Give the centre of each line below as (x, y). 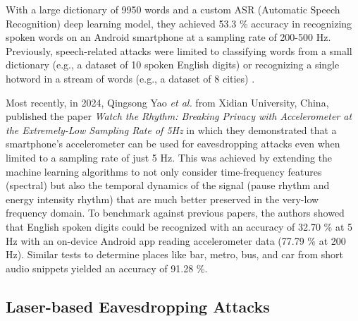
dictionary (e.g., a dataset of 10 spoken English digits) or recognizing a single (173, 65)
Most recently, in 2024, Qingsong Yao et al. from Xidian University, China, (167, 102)
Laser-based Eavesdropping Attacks (138, 306)
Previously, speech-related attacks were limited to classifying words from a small (179, 50)
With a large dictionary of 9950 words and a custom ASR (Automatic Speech (173, 9)
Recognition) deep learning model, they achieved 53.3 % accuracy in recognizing (179, 23)
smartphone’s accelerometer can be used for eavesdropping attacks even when (173, 144)
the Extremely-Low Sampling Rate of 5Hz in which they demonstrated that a (171, 129)
